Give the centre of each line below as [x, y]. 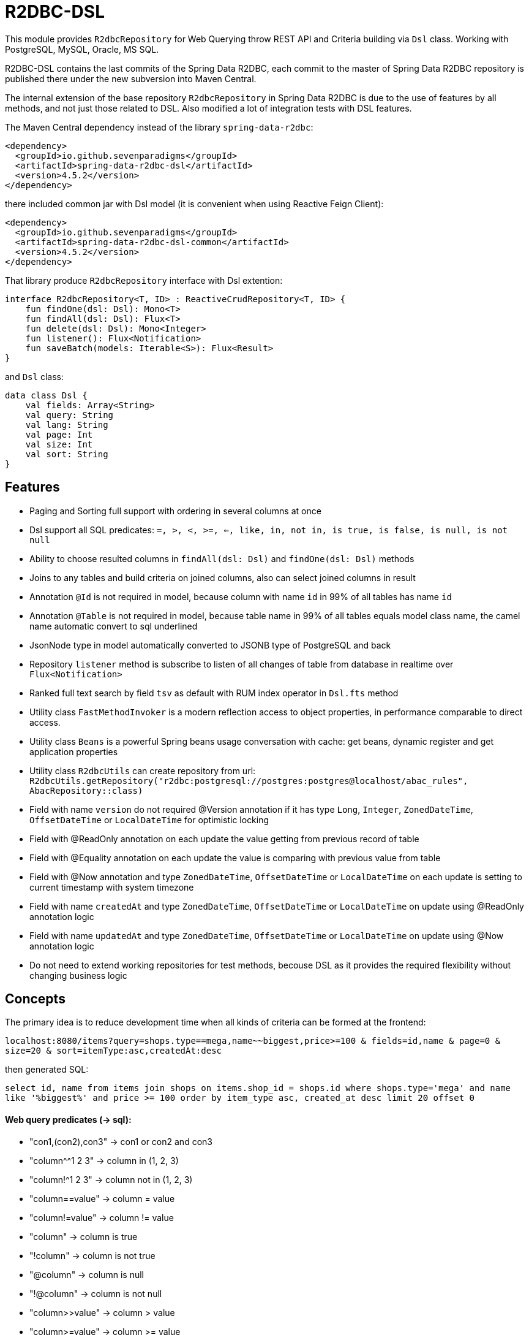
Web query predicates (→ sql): [68, 1120]
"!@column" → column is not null [96, 1293]
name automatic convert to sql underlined [114, 626]
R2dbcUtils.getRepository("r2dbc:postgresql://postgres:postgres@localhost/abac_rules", [249, 781]
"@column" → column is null [87, 1274]
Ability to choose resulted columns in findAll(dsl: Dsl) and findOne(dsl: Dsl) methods [222, 558]
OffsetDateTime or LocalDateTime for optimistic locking [149, 820]
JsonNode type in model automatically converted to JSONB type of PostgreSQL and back [210, 645]
